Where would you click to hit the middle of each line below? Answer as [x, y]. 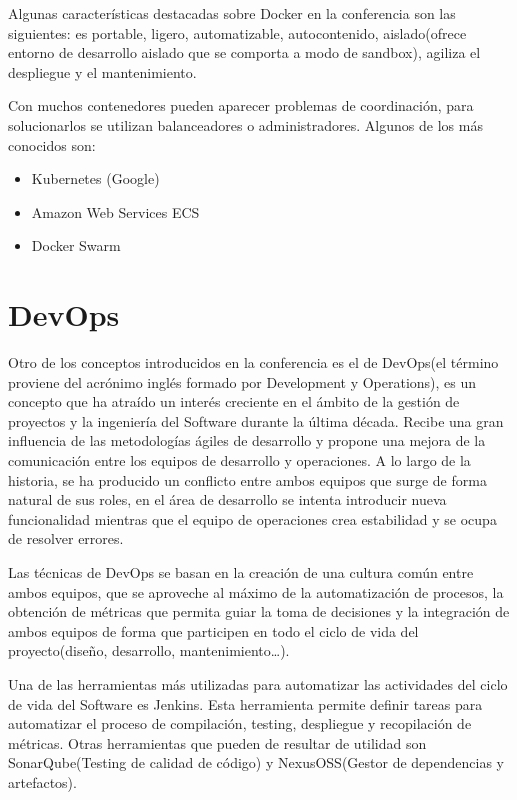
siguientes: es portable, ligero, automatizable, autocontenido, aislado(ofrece [237, 32]
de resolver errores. [66, 538]
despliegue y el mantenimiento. [102, 71]
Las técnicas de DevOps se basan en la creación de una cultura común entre [241, 572]
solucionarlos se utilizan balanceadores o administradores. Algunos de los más [245, 124]
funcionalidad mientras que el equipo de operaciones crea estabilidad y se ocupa [252, 518]
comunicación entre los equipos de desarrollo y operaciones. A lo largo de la [239, 460]
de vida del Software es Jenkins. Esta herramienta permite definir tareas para [245, 703]
